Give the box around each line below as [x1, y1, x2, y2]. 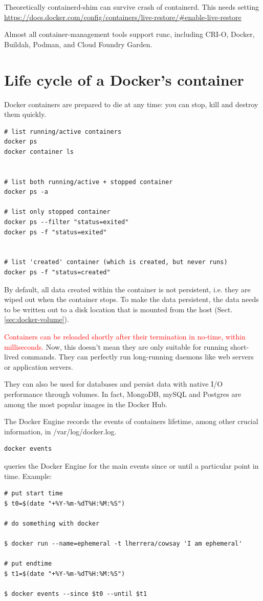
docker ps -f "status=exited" [4, 228, 107, 236]
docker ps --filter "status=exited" [4, 218, 129, 226]
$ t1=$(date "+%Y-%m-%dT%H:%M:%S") [4, 570, 125, 577]
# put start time [4, 490, 63, 497]
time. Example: [4, 470, 52, 481]
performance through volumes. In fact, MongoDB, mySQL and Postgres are [4, 388, 242, 399]
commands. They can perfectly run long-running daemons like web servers [21, 351, 254, 362]
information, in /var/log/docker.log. [4, 426, 117, 436]
